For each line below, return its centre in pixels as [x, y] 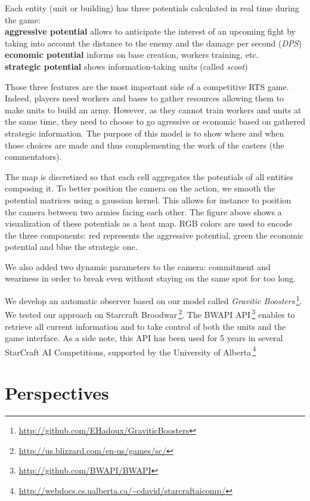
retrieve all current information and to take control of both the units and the [145, 326]
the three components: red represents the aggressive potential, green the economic [154, 235]
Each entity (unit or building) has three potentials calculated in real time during [152, 8]
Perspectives [57, 393]
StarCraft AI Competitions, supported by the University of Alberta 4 [131, 351]
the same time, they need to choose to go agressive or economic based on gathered [155, 121]
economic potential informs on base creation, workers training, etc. [132, 55]
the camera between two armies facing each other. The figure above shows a [143, 211]
